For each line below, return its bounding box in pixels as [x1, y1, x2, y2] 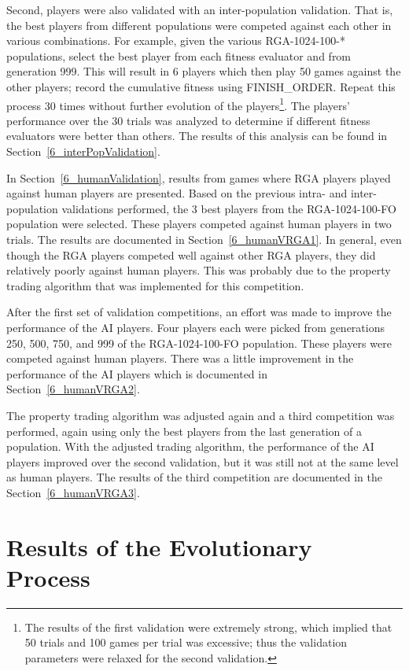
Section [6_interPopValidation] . [6, 143, 160, 159]
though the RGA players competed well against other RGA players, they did [6, 246, 376, 263]
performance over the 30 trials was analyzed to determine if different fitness [6, 112, 370, 128]
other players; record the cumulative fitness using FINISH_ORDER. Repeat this [6, 78, 396, 94]
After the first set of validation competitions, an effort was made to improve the [6, 304, 392, 320]
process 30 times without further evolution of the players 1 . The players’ [6, 94, 350, 113]
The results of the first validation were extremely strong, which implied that [24, 618, 392, 635]
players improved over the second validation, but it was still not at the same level [6, 453, 399, 470]
